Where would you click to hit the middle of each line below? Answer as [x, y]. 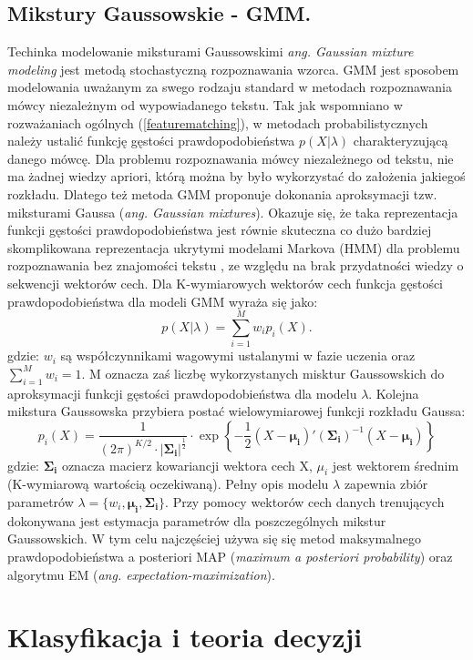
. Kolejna [394, 393]
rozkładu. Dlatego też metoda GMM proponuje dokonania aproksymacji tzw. [222, 193]
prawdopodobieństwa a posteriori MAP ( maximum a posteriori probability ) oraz [230, 556]
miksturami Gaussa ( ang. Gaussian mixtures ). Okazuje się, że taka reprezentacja [233, 212]
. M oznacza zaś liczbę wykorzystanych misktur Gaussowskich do [263, 373]
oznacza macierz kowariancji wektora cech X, [187, 465]
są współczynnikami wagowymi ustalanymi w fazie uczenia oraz [238, 355]
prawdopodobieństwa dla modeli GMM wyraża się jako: [163, 301]
